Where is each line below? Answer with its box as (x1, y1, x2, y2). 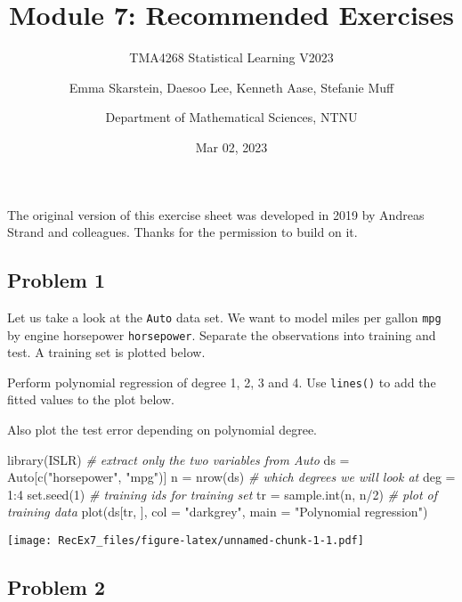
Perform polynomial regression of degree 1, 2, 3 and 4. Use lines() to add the (7, 372, 436, 391)
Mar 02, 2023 (195, 137, 268, 156)
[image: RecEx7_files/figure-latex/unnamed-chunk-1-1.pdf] (7, 534, 364, 548)
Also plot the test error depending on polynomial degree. (7, 420, 317, 439)
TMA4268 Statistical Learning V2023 (129, 48, 334, 67)
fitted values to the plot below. (7, 390, 174, 409)
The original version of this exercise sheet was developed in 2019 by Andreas (7, 205, 425, 224)
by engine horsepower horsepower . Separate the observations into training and (7, 325, 436, 344)
